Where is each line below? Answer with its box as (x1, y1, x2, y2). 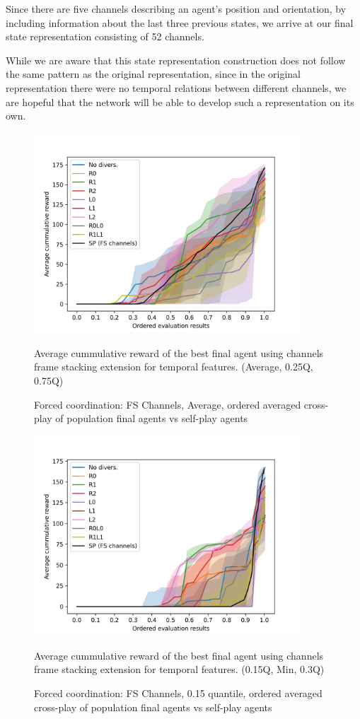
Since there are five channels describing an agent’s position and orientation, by (6, 1, 347, 16)
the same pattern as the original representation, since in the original (6, 66, 301, 81)
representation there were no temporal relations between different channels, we (6, 80, 347, 95)
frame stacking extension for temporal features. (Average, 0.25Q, (34, 359, 313, 374)
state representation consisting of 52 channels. (6, 29, 204, 44)
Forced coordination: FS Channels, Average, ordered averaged (34, 397, 301, 411)
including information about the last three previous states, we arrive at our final (6, 15, 354, 30)
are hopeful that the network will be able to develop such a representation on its (6, 94, 354, 109)
